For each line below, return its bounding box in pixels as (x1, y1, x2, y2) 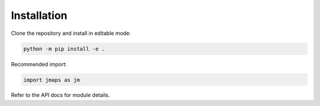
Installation (11, 9, 68, 22)
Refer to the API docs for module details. (11, 92, 110, 99)
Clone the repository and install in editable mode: (11, 30, 132, 37)
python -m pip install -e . (23, 45, 105, 52)
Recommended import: (11, 60, 68, 68)
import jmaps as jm (23, 76, 80, 83)
